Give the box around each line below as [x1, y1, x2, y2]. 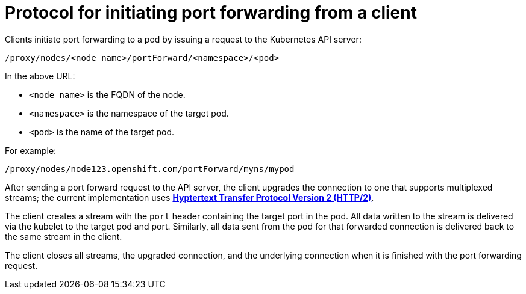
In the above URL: [5, 70, 75, 81]
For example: [5, 145, 57, 156]
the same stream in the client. [5, 231, 122, 242]
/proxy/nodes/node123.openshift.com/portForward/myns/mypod [5, 164, 295, 174]
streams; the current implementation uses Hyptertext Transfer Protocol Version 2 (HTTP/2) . [5, 192, 374, 203]
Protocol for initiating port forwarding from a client [5, 2, 417, 23]
